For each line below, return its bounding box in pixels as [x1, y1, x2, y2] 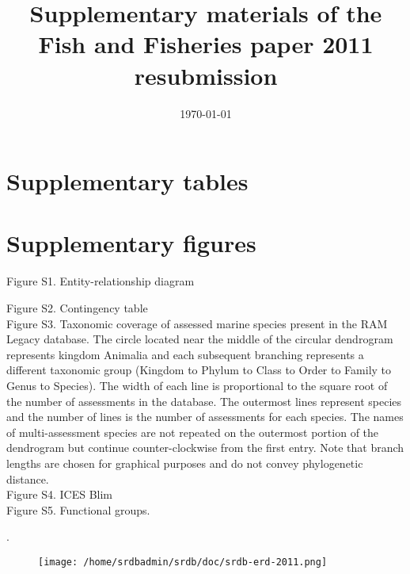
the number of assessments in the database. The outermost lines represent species [6, 392, 402, 409]
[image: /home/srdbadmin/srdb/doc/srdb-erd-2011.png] [38, 556, 328, 568]
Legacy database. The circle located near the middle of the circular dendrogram [6, 331, 393, 347]
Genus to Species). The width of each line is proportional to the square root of [6, 377, 388, 393]
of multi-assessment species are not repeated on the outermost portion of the [6, 423, 379, 440]
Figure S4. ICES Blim [6, 486, 113, 503]
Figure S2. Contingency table [6, 300, 148, 316]
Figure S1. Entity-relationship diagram [6, 273, 195, 289]
